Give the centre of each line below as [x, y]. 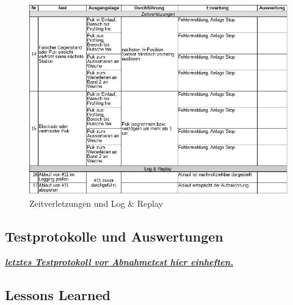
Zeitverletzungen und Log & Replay [96, 203]
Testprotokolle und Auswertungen [114, 236]
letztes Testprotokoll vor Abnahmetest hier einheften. [119, 262]
